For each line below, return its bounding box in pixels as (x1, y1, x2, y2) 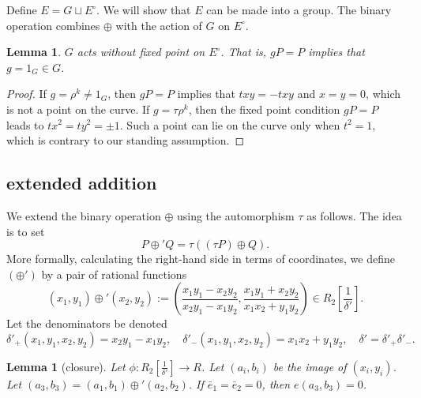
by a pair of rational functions (41, 265, 187, 282)
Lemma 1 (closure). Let (6, 358, 126, 374)
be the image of (273, 358, 347, 374)
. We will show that (96, 2, 191, 17)
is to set (6, 223, 45, 239)
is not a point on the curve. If (6, 100, 150, 117)
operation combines (6, 17, 100, 33)
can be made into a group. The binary (206, 2, 392, 17)
